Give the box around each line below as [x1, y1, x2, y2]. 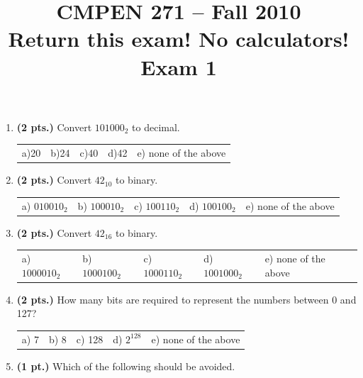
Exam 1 [140, 52, 217, 81]
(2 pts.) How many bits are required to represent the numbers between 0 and [16, 291, 357, 306]
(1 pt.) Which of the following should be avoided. [16, 358, 235, 373]
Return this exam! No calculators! [8, 24, 350, 53]
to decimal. [132, 119, 180, 134]
